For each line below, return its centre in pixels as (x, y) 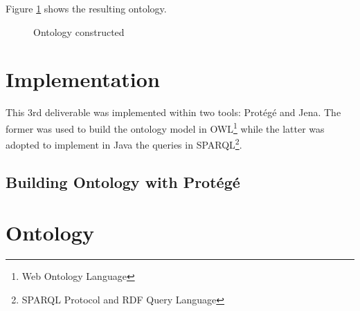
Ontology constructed (79, 31)
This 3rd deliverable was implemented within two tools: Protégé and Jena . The (173, 112)
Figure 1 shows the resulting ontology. (86, 8)
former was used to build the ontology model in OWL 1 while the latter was (165, 127)
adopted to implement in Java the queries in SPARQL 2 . (124, 143)
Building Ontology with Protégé (123, 181)
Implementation (83, 79)
